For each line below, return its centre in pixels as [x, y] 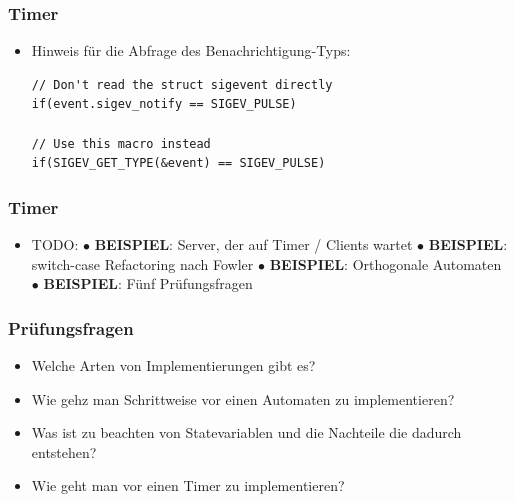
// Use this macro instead [121, 143]
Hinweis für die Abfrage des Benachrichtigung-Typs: [191, 50]
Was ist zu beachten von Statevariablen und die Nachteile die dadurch [246, 432]
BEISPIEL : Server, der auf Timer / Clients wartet [253, 244]
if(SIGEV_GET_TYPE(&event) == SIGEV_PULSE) [178, 163]
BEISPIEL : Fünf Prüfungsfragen [148, 283]
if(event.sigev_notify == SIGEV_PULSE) [164, 104]
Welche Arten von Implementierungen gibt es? [173, 365]
